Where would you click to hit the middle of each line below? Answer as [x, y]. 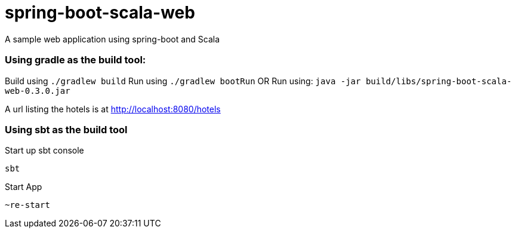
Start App [24, 187]
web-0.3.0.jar [38, 91]
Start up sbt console [44, 151]
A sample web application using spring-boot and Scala [112, 39]
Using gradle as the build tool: [75, 60]
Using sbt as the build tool [66, 129]
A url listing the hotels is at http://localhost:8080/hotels [113, 109]
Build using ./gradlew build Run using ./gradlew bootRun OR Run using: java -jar [183, 81]
